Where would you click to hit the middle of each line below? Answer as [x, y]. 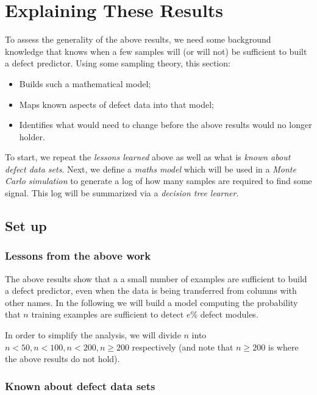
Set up [26, 226]
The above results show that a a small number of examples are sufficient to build [156, 278]
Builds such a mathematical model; [85, 83]
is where [283, 347]
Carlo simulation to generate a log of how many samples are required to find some [158, 181]
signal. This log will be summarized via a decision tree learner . [122, 193]
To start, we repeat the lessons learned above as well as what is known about [148, 157]
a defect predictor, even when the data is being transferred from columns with [151, 290]
